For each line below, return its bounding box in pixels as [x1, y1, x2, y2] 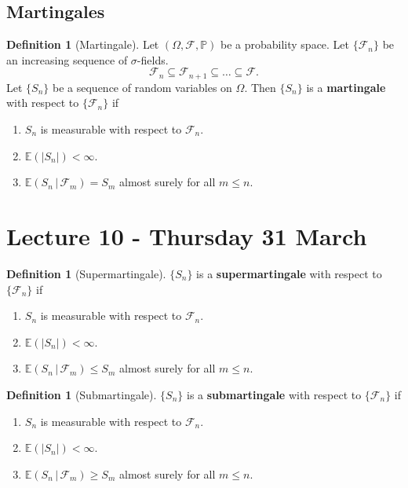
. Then [244, 79, 276, 95]
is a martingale [306, 79, 386, 95]
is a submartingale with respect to [186, 386, 362, 402]
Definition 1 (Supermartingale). [6, 265, 166, 281]
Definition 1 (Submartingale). [6, 386, 157, 402]
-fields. [137, 51, 169, 68]
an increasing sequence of [6, 51, 128, 68]
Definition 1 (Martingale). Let [6, 36, 159, 53]
